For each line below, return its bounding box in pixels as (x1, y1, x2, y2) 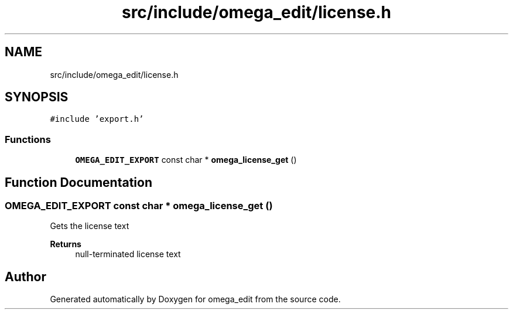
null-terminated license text (75, 249, 181, 260)
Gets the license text (50, 221, 129, 231)
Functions (5, 133, 51, 145)
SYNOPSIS (5, 90, 69, 105)
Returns (50, 239, 81, 250)
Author (5, 269, 46, 284)
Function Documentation (5, 175, 152, 190)
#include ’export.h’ (50, 114, 144, 124)
